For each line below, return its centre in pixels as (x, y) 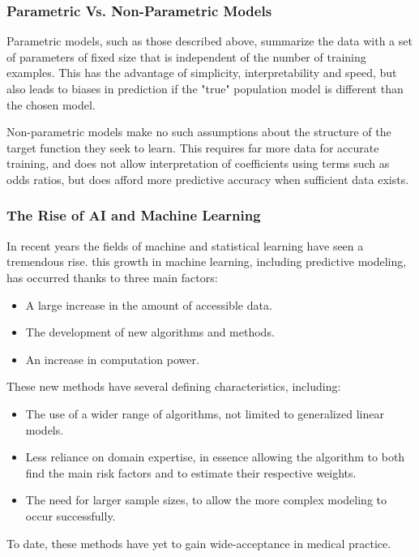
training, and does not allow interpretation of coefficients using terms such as (198, 163)
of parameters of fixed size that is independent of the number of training (186, 56)
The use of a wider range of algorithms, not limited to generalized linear (205, 413)
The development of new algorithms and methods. (150, 332)
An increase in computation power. (112, 359)
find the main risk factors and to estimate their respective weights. (191, 472)
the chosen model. (51, 104)
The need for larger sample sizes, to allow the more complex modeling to (206, 500)
